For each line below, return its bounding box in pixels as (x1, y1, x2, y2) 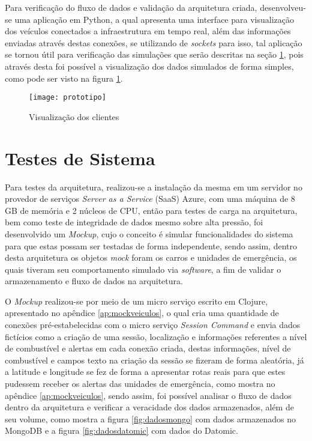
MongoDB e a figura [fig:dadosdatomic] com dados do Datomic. (5, 424, 238, 437)
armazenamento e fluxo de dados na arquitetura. (5, 275, 183, 287)
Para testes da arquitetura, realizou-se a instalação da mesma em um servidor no (5, 180, 302, 193)
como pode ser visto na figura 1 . (5, 71, 123, 84)
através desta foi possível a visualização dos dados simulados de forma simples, (5, 59, 294, 72)
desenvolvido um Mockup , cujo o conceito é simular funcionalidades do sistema (5, 227, 293, 240)
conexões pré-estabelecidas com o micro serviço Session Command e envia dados (5, 318, 301, 331)
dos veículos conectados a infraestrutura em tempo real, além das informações (5, 25, 291, 37)
